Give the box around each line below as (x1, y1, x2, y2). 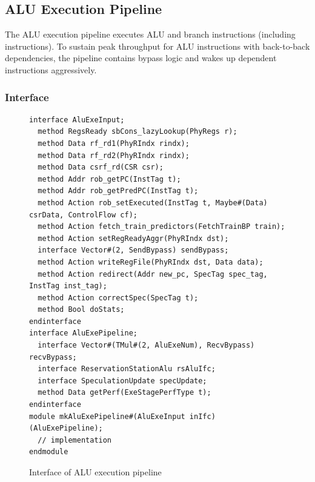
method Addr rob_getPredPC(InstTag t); (38, 187, 199, 196)
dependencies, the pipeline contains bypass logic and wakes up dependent (5, 51, 277, 64)
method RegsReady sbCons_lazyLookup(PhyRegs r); (38, 127, 237, 136)
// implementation (38, 435, 112, 444)
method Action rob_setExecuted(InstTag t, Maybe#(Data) (38, 198, 268, 207)
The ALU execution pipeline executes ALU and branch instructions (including (5, 28, 296, 41)
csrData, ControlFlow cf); (29, 210, 138, 219)
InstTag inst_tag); (29, 282, 107, 291)
